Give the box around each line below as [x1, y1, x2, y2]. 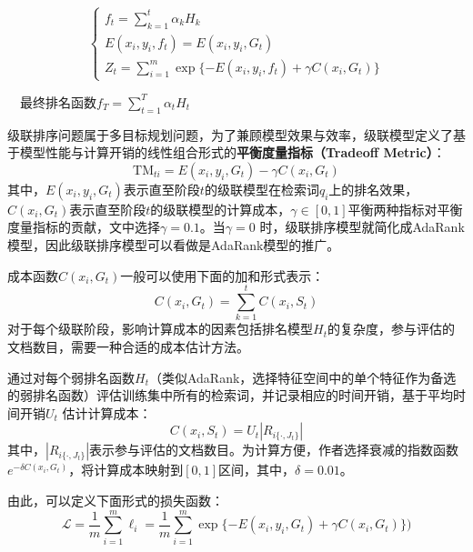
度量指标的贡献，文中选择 [7, 217, 160, 236]
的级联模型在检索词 [204, 179, 319, 198]
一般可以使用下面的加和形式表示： [120, 266, 325, 285]
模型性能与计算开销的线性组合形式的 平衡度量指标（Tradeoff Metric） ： [19, 143, 446, 162]
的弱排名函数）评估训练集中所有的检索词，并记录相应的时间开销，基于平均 [7, 386, 453, 405]
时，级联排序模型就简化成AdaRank [259, 217, 465, 236]
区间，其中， [218, 460, 296, 479]
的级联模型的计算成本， [150, 199, 291, 218]
